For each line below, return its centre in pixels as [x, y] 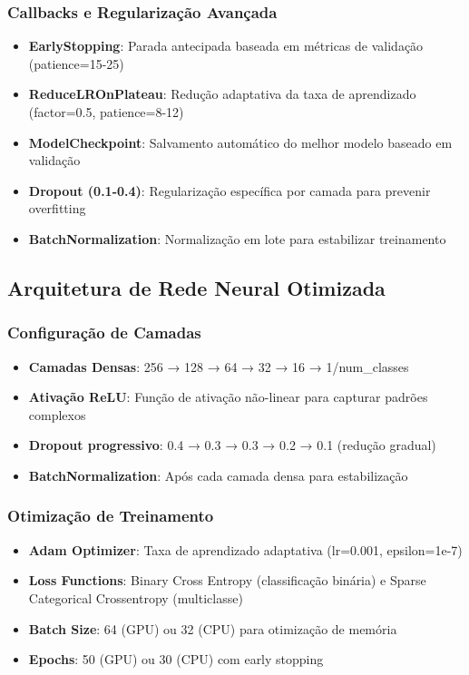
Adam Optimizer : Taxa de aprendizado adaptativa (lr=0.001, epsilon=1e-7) [245, 549]
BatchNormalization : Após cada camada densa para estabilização [218, 475]
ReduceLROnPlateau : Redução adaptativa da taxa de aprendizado [222, 94]
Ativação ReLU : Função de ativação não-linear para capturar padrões [228, 397]
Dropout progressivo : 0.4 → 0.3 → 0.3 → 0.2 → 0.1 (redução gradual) [232, 445]
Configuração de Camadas [104, 333]
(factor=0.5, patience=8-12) [106, 112]
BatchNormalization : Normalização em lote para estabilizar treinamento [237, 238]
